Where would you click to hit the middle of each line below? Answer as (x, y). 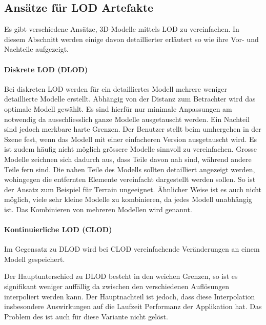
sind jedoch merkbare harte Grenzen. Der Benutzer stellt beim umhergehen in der (133, 129)
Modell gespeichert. (35, 259)
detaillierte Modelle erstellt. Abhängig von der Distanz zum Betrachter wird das (130, 99)
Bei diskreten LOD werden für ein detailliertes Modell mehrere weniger (116, 88)
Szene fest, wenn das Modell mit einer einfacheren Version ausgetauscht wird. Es (131, 139)
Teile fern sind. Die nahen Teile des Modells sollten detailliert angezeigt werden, (130, 169)
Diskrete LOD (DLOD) (46, 69)
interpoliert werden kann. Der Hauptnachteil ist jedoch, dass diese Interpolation (130, 296)
